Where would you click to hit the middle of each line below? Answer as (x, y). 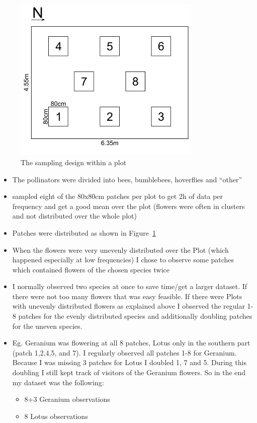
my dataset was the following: (58, 382)
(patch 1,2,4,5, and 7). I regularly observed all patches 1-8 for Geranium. (124, 352)
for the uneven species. (47, 326)
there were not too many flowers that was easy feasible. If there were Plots (127, 296)
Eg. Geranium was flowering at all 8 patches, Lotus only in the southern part (131, 343)
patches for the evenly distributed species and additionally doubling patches (135, 316)
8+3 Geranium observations (67, 399)
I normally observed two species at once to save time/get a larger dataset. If (130, 286)
